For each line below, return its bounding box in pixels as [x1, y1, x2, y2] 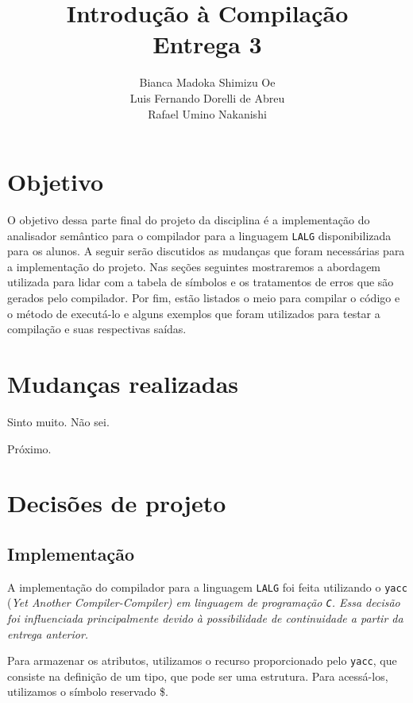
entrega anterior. [7, 625, 89, 642]
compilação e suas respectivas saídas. [7, 320, 187, 337]
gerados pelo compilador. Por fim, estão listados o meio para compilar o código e [7, 289, 400, 306]
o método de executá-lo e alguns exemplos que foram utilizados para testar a [7, 305, 380, 321]
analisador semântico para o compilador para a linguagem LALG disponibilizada [7, 227, 392, 243]
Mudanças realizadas [7, 367, 239, 400]
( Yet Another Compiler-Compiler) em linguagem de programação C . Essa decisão [7, 594, 400, 611]
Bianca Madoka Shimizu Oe [139, 74, 276, 91]
